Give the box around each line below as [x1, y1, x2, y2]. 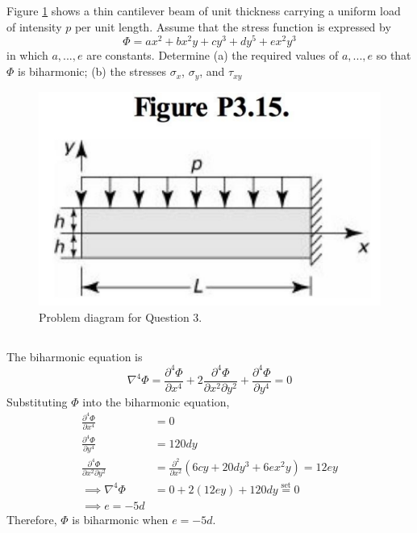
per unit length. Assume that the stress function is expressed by [74, 18, 391, 35]
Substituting [6, 393, 68, 410]
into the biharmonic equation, [82, 393, 230, 410]
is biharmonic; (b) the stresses [18, 63, 167, 80]
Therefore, [6, 510, 57, 527]
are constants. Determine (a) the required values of [86, 47, 339, 64]
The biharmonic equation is [6, 348, 143, 364]
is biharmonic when [72, 510, 169, 527]
